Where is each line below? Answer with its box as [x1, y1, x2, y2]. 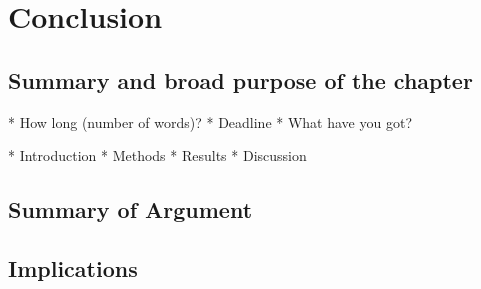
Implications [8, 252, 138, 283]
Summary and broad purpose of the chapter [8, 64, 473, 95]
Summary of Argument [8, 194, 253, 225]
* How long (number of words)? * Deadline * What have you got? [8, 111, 412, 132]
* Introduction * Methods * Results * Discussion [8, 145, 307, 166]
